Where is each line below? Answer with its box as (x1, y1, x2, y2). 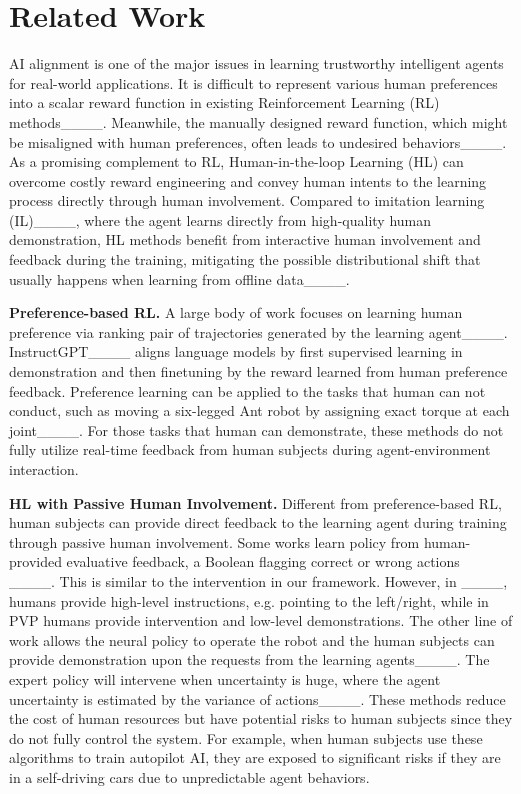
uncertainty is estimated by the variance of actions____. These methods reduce (9, 688, 506, 709)
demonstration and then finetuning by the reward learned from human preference (9, 361, 508, 382)
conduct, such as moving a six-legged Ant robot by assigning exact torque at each (9, 400, 510, 421)
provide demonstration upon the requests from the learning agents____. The (9, 649, 490, 670)
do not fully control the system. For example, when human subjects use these (9, 727, 483, 748)
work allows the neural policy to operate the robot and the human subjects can (9, 629, 495, 650)
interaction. (9, 459, 79, 479)
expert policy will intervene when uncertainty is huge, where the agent (9, 668, 441, 689)
